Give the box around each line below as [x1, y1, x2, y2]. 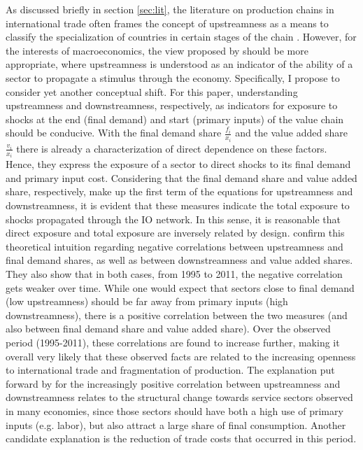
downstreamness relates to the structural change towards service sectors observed [6, 390, 353, 405]
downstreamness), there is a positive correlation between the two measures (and [6, 307, 348, 322]
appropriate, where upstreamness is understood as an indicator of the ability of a [6, 57, 353, 71]
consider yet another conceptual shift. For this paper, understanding [6, 84, 298, 99]
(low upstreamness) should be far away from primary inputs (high [6, 294, 288, 309]
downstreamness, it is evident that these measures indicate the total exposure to [6, 198, 350, 213]
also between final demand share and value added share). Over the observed [6, 321, 331, 336]
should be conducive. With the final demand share [6, 125, 222, 140]
